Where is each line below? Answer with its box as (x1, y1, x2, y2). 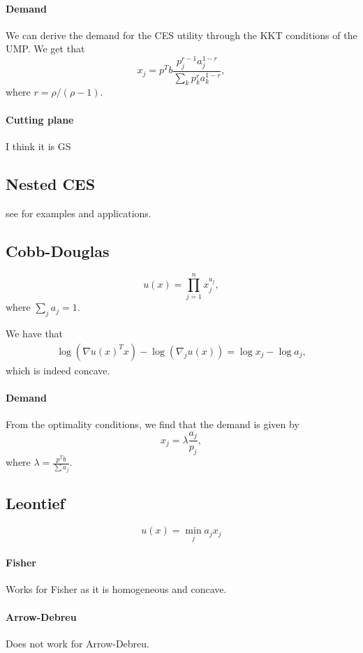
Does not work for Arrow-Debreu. (6, 636, 149, 650)
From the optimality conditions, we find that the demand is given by (6, 417, 299, 432)
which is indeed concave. (6, 362, 110, 377)
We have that (6, 326, 64, 341)
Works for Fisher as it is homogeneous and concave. (6, 582, 227, 596)
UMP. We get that (6, 41, 85, 56)
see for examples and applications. (6, 205, 151, 220)
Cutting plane (6, 112, 74, 126)
